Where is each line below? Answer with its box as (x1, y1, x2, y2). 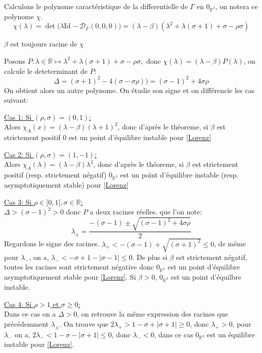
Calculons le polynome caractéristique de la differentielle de (4, 1, 188, 11)
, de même (214, 238, 246, 249)
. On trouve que (59, 318, 109, 329)
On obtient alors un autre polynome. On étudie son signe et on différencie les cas (4, 84, 254, 95)
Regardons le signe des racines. (4, 238, 99, 249)
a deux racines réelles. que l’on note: (90, 206, 202, 217)
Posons (4, 55, 25, 66)
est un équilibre (207, 329, 255, 339)
